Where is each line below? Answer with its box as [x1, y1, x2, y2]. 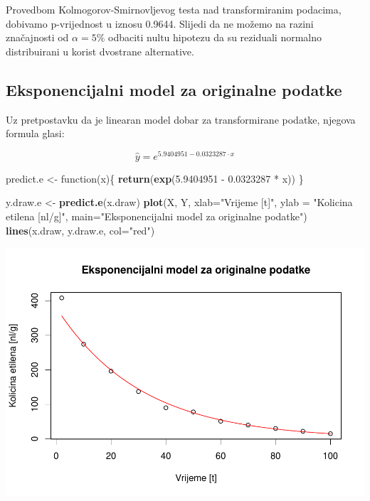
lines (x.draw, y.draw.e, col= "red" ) [6, 222, 155, 237]
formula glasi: [6, 126, 65, 141]
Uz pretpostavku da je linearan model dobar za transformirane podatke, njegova [6, 112, 356, 126]
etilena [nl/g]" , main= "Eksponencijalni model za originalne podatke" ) [6, 209, 307, 224]
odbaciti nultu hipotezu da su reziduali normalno [107, 30, 322, 45]
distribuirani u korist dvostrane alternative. [6, 43, 194, 58]
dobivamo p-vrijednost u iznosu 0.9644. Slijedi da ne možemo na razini [6, 16, 314, 31]
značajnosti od [6, 30, 69, 45]
